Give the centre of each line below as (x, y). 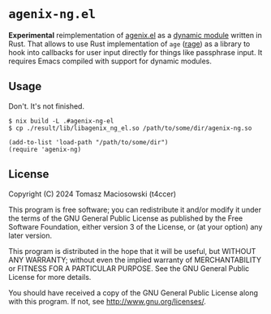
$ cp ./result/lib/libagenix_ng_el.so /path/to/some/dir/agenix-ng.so (130, 128)
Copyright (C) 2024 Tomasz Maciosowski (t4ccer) (92, 194)
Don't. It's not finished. (47, 106)
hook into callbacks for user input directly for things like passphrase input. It (135, 52)
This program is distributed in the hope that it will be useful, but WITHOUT (132, 251)
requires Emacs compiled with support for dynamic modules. (110, 61)
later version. (30, 235)
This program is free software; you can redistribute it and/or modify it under (135, 209)
